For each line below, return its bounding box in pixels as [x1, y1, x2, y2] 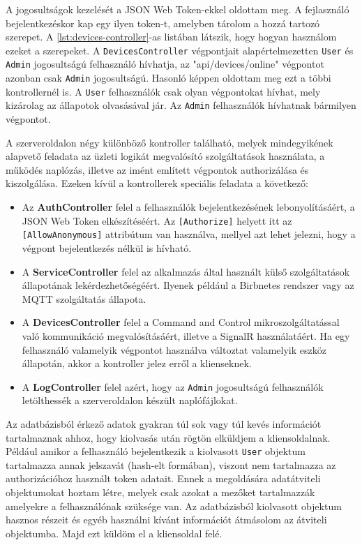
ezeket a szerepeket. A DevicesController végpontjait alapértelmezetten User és [6, 43, 354, 57]
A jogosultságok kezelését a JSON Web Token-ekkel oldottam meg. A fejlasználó [6, 2, 349, 16]
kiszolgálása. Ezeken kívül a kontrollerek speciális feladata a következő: [6, 176, 308, 191]
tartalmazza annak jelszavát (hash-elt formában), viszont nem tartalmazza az [6, 457, 336, 472]
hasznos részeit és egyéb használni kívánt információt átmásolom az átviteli [6, 512, 327, 527]
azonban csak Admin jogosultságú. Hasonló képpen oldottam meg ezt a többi [6, 70, 331, 85]
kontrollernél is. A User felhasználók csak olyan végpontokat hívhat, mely [6, 84, 321, 98]
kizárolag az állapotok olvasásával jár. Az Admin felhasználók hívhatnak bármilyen [6, 98, 356, 112]
